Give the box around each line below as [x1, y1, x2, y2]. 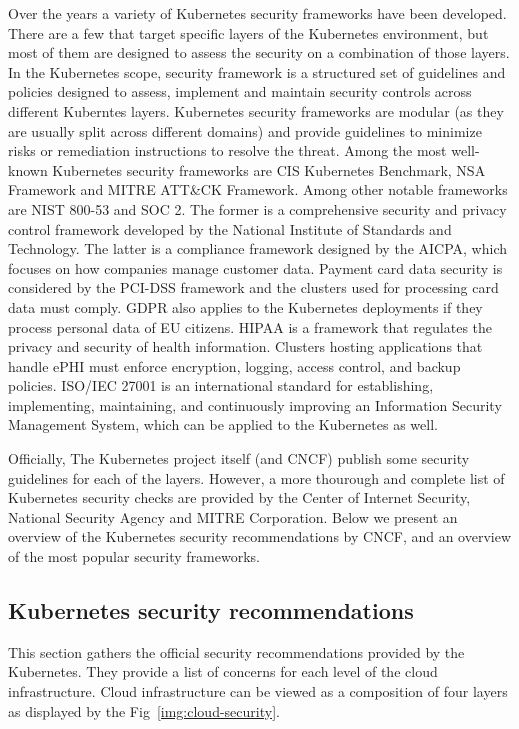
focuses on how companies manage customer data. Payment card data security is [8, 257, 503, 278]
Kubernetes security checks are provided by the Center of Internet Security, [8, 487, 471, 508]
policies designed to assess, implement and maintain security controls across [8, 81, 472, 102]
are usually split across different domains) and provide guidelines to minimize [8, 120, 482, 141]
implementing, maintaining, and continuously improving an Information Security [8, 394, 502, 415]
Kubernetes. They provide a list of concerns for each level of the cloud [8, 661, 438, 682]
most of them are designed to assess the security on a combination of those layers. [8, 42, 510, 63]
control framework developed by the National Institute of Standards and [8, 218, 452, 239]
